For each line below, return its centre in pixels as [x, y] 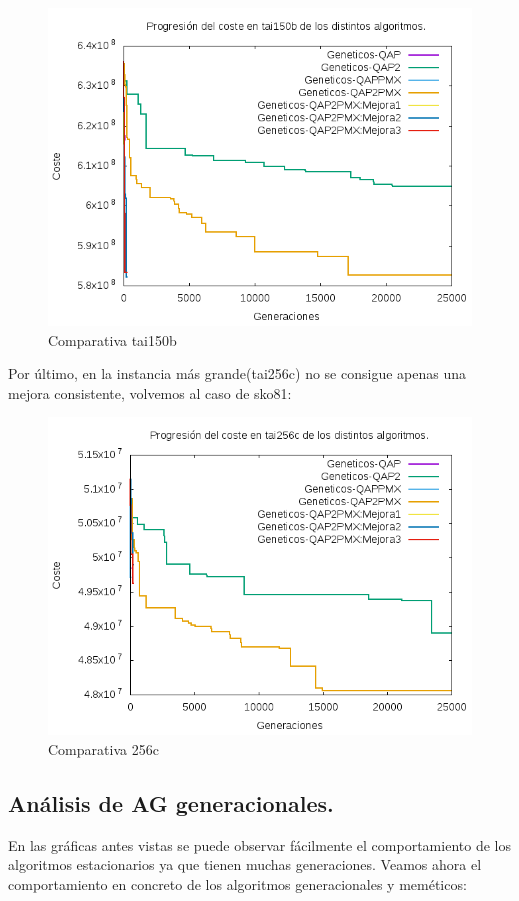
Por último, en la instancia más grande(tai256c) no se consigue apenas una [237, 373]
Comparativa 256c [103, 748]
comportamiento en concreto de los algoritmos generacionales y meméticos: [237, 883]
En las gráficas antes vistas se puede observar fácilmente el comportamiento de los [259, 844]
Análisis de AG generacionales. [171, 802]
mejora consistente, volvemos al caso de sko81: [150, 392]
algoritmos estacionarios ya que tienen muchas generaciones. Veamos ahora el [245, 864]
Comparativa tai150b [112, 339]
